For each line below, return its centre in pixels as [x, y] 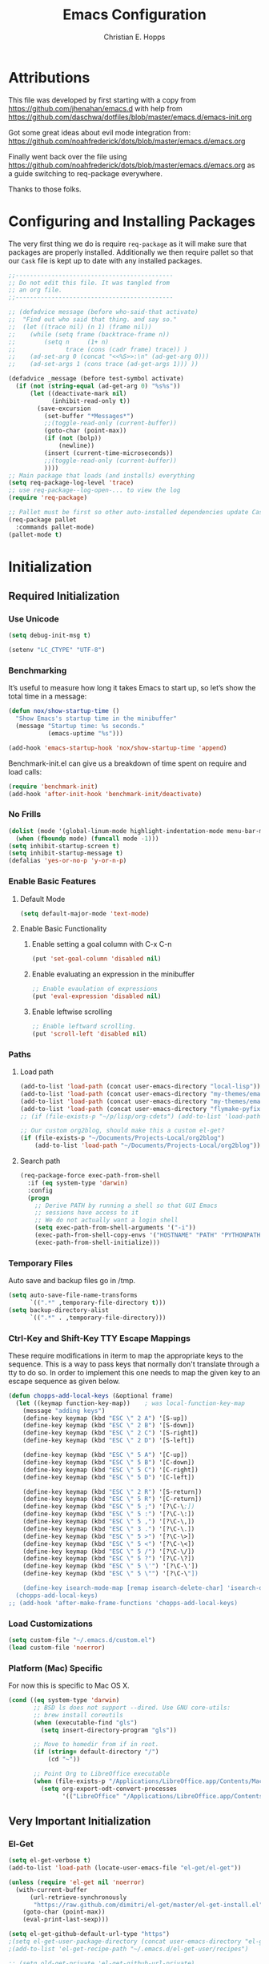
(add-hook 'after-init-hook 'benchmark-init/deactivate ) [105, 794]
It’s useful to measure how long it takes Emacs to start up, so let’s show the [132, 688]
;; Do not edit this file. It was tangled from [89, 283]
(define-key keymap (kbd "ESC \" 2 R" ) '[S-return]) [112, 1491]
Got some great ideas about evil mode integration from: [100, 132]
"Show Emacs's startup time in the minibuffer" [96, 718]
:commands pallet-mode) [55, 527]
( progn [38, 1198]
